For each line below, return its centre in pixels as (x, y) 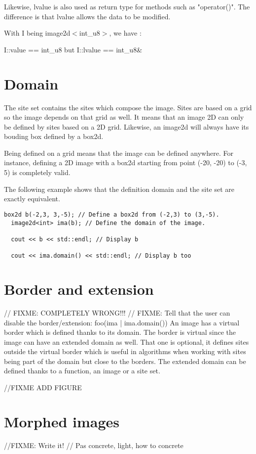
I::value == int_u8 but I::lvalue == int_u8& (73, 49)
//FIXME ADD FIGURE (43, 387)
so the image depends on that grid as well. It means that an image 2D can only (124, 117)
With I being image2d (37, 33)
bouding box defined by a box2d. (54, 136)
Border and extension (79, 289)
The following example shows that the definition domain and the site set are (119, 189)
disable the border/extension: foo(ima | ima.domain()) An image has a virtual (122, 322)
